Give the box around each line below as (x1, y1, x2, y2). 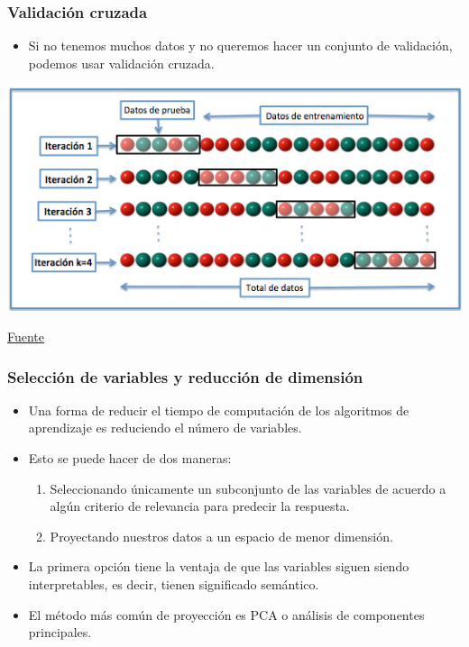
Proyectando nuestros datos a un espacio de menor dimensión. (50, 526, 393, 545)
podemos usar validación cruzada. (28, 53, 215, 72)
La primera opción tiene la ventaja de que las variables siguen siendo (28, 557, 409, 576)
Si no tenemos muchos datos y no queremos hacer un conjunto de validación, (28, 36, 453, 55)
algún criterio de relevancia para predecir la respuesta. (50, 497, 350, 515)
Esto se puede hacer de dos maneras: (28, 449, 232, 468)
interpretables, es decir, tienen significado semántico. (28, 575, 319, 593)
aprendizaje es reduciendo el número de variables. (28, 418, 302, 437)
